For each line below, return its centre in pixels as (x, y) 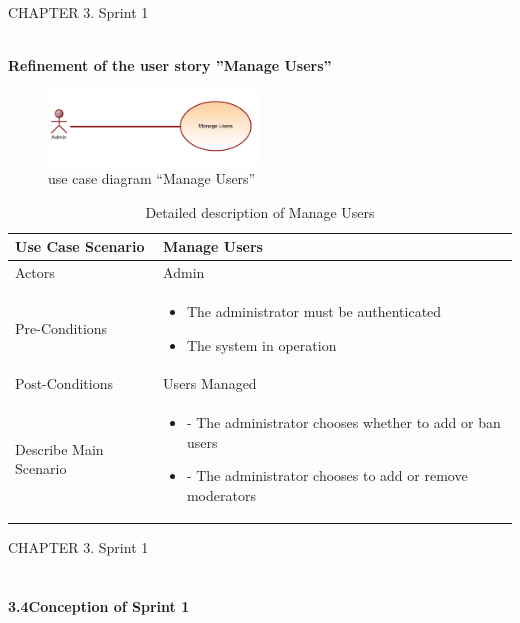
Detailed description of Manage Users (260, 211)
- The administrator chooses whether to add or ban (343, 422)
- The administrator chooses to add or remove (327, 475)
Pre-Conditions (61, 327)
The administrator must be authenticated (314, 311)
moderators (221, 495)
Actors (35, 272)
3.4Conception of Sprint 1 (99, 605)
